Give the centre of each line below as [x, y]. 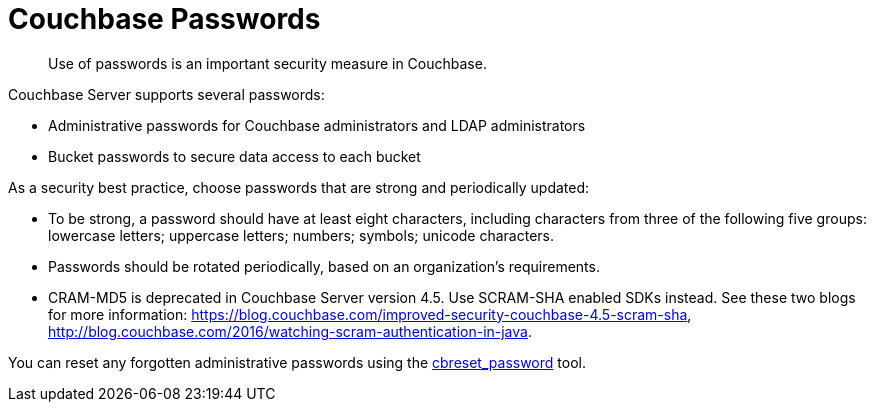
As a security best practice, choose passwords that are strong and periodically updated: [299, 187]
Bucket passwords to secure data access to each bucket [234, 156]
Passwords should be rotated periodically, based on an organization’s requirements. [324, 266]
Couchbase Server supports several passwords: [166, 94]
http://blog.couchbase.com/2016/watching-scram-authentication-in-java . [290, 331]
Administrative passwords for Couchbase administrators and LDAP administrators [317, 125]
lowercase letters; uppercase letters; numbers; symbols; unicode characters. [301, 235]
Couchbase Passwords [164, 19]
